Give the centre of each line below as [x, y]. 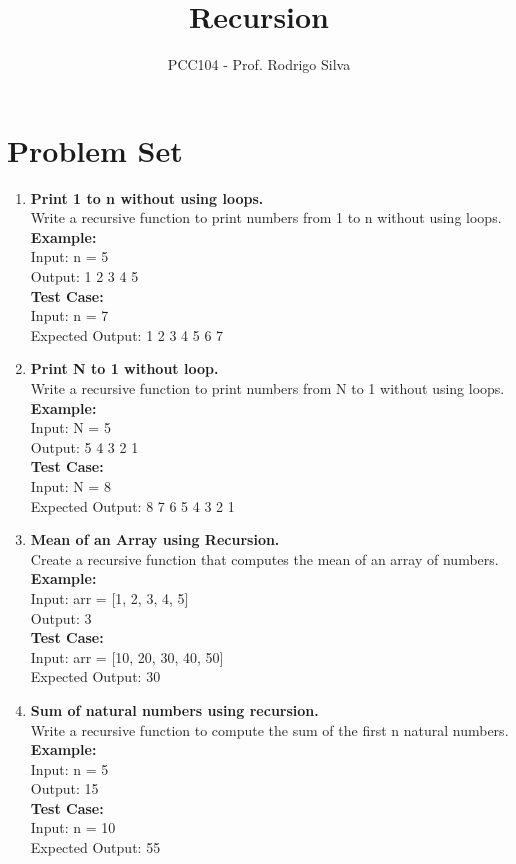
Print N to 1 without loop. [124, 368]
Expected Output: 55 [95, 847]
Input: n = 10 [73, 827]
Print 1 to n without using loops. [147, 197]
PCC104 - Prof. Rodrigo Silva [259, 64]
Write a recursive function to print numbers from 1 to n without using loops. [266, 217]
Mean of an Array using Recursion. [155, 539]
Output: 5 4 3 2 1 [84, 446]
